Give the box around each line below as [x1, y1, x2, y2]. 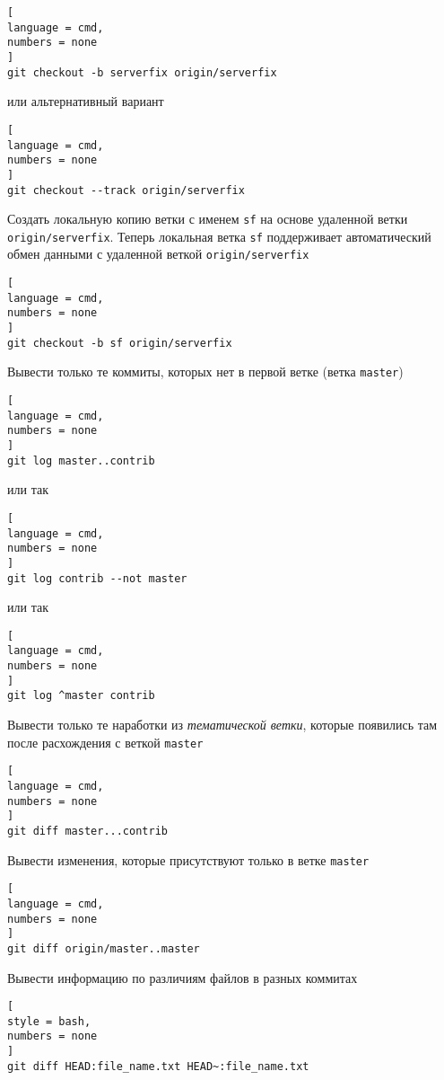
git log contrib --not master [7, 571, 187, 585]
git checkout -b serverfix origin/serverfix [7, 66, 277, 79]
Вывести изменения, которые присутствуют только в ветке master [7, 850, 370, 869]
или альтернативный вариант [7, 92, 164, 111]
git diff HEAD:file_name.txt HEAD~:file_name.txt [7, 1059, 309, 1073]
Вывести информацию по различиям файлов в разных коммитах [7, 968, 358, 987]
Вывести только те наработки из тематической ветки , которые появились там [7, 715, 438, 734]
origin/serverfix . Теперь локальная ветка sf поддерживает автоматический [7, 226, 431, 245]
